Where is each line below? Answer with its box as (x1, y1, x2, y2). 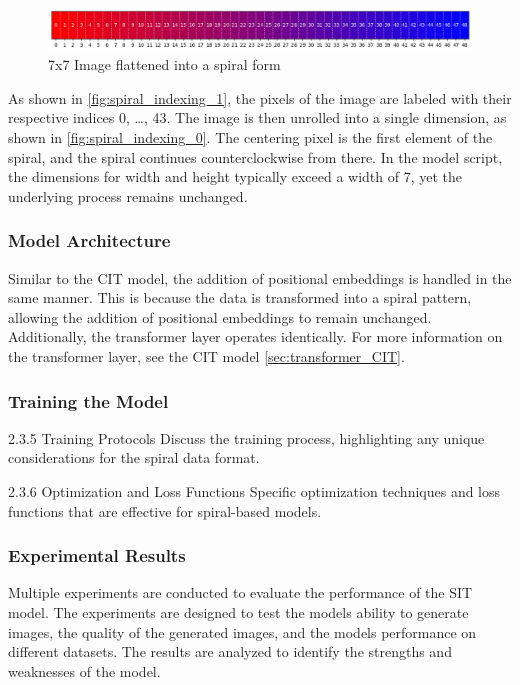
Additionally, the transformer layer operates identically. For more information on (8, 326, 503, 347)
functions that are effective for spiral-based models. (8, 500, 322, 521)
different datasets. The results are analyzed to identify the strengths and (8, 641, 452, 662)
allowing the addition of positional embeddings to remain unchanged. (8, 306, 432, 327)
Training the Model (8, 388, 169, 413)
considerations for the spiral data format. (8, 447, 260, 468)
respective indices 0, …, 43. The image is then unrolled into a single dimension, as (8, 107, 507, 128)
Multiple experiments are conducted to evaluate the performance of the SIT (8, 582, 473, 603)
